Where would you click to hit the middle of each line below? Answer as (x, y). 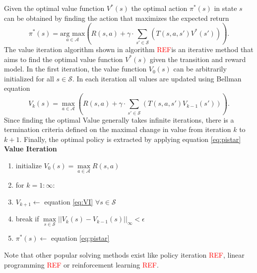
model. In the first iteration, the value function (75, 69)
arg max (73, 34)
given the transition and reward (198, 59)
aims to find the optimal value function (64, 59)
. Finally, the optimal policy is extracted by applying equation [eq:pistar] (130, 139)
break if (27, 219)
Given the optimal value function (54, 8)
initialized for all (29, 78)
